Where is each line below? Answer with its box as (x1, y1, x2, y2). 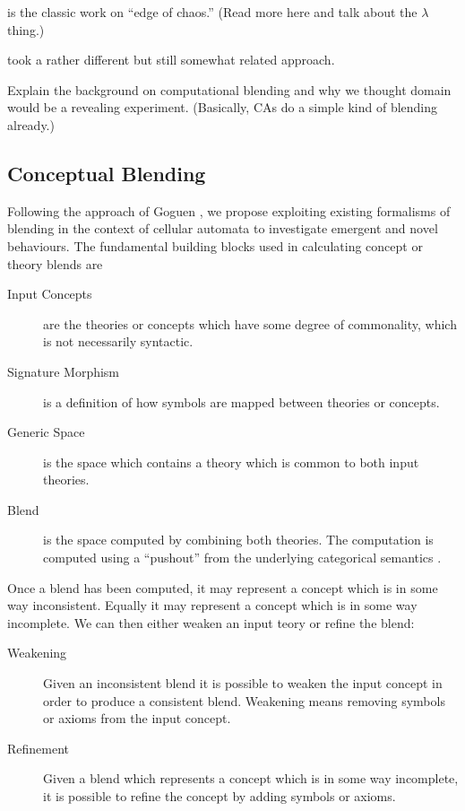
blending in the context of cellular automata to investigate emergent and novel (7, 219, 438, 238)
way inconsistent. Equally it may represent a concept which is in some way (7, 596, 418, 615)
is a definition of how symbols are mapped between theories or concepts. (43, 392, 440, 411)
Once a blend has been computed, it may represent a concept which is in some (7, 578, 438, 597)
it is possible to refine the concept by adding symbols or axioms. (43, 787, 396, 806)
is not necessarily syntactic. (43, 332, 194, 351)
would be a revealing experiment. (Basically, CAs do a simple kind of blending (7, 98, 438, 117)
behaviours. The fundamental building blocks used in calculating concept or (7, 236, 423, 255)
